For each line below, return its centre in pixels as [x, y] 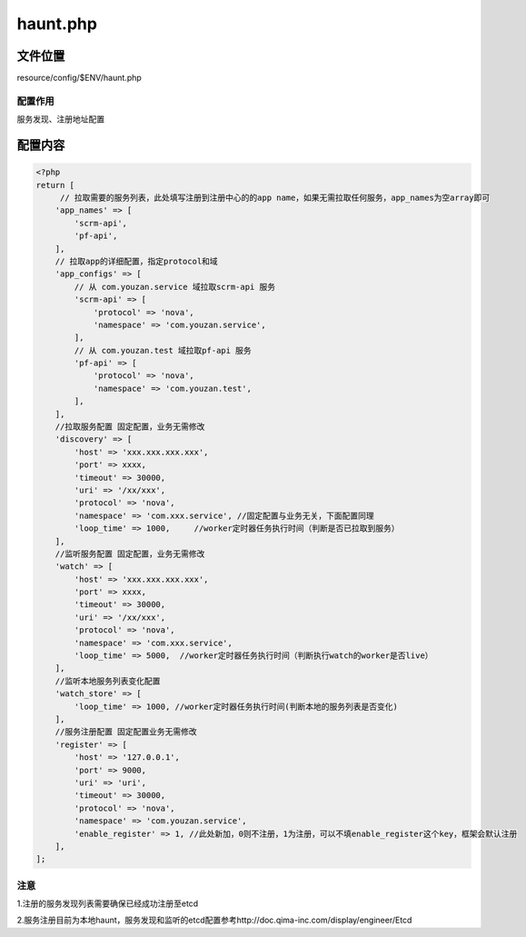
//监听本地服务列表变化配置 [108, 681]
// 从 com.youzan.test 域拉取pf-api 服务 [163, 350]
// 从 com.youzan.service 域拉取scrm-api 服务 [175, 287]
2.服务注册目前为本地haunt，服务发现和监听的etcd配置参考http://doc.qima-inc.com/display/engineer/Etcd [214, 920]
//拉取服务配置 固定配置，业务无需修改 [130, 427]
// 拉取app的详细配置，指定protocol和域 [136, 261]
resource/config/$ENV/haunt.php [79, 78]
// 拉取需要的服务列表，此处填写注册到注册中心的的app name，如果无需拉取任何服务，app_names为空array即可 [275, 197]
